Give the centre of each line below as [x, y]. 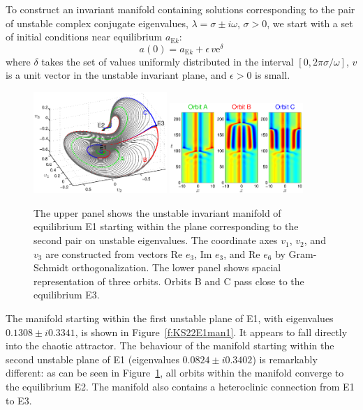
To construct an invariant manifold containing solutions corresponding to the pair [180, 9]
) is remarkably [285, 359]
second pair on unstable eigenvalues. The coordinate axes [156, 240]
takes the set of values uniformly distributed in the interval [168, 61]
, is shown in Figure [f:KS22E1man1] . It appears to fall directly [211, 332]
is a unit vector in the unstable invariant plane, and [116, 75]
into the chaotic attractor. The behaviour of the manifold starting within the [170, 346]
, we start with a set [310, 23]
